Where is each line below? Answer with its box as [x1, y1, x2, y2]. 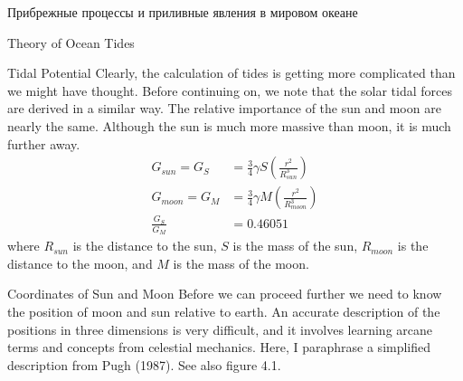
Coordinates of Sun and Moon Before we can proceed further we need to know [7, 284, 442, 303]
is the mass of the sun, [232, 236, 358, 255]
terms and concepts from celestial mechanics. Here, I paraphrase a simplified [7, 338, 431, 357]
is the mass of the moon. [173, 253, 309, 272]
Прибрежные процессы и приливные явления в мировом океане [7, 3, 358, 21]
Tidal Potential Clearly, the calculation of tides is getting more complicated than [7, 63, 456, 82]
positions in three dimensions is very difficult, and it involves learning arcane [7, 319, 433, 338]
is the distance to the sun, [72, 236, 217, 255]
